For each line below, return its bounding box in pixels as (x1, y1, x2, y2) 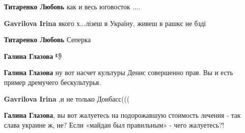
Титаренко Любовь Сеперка (4, 34, 91, 45)
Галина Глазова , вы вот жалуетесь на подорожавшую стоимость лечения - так (4, 110, 241, 120)
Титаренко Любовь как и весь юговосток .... (4, 1, 140, 11)
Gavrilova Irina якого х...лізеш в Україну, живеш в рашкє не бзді (4, 18, 206, 28)
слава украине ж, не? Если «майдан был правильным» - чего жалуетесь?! (4, 119, 224, 130)
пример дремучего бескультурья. (4, 77, 101, 87)
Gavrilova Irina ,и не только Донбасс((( (4, 93, 130, 104)
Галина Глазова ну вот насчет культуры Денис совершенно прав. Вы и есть (4, 67, 233, 78)
